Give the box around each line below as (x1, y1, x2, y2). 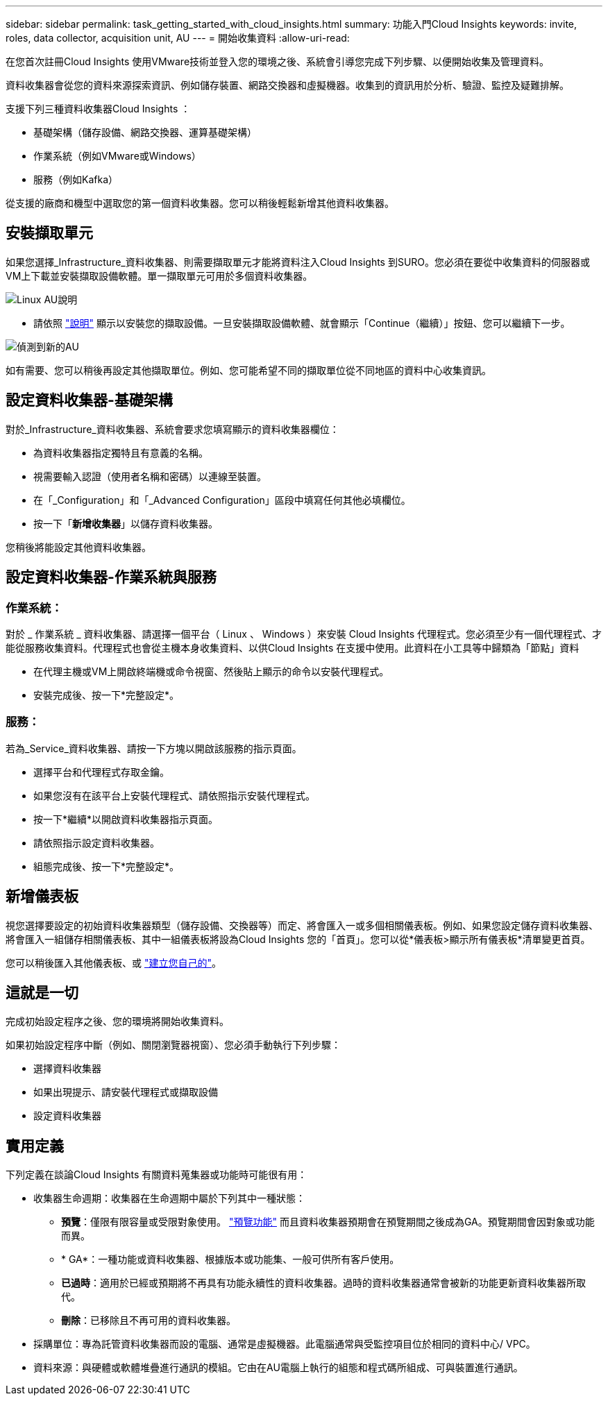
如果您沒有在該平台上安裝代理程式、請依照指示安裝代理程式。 (33, 789, 315, 801)
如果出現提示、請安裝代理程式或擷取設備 (33, 1086, 218, 1098)
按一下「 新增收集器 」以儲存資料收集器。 (33, 517, 218, 529)
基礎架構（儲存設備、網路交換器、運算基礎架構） (33, 126, 257, 138)
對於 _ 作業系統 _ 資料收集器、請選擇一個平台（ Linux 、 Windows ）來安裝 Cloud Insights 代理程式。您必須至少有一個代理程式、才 (6, 627, 602, 640)
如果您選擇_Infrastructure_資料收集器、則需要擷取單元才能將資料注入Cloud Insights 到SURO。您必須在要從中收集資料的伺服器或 (6, 255, 591, 268)
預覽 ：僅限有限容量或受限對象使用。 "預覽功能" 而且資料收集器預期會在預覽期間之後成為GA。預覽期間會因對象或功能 (61, 1216, 595, 1228)
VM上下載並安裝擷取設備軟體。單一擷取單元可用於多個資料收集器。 (6, 269, 313, 282)
